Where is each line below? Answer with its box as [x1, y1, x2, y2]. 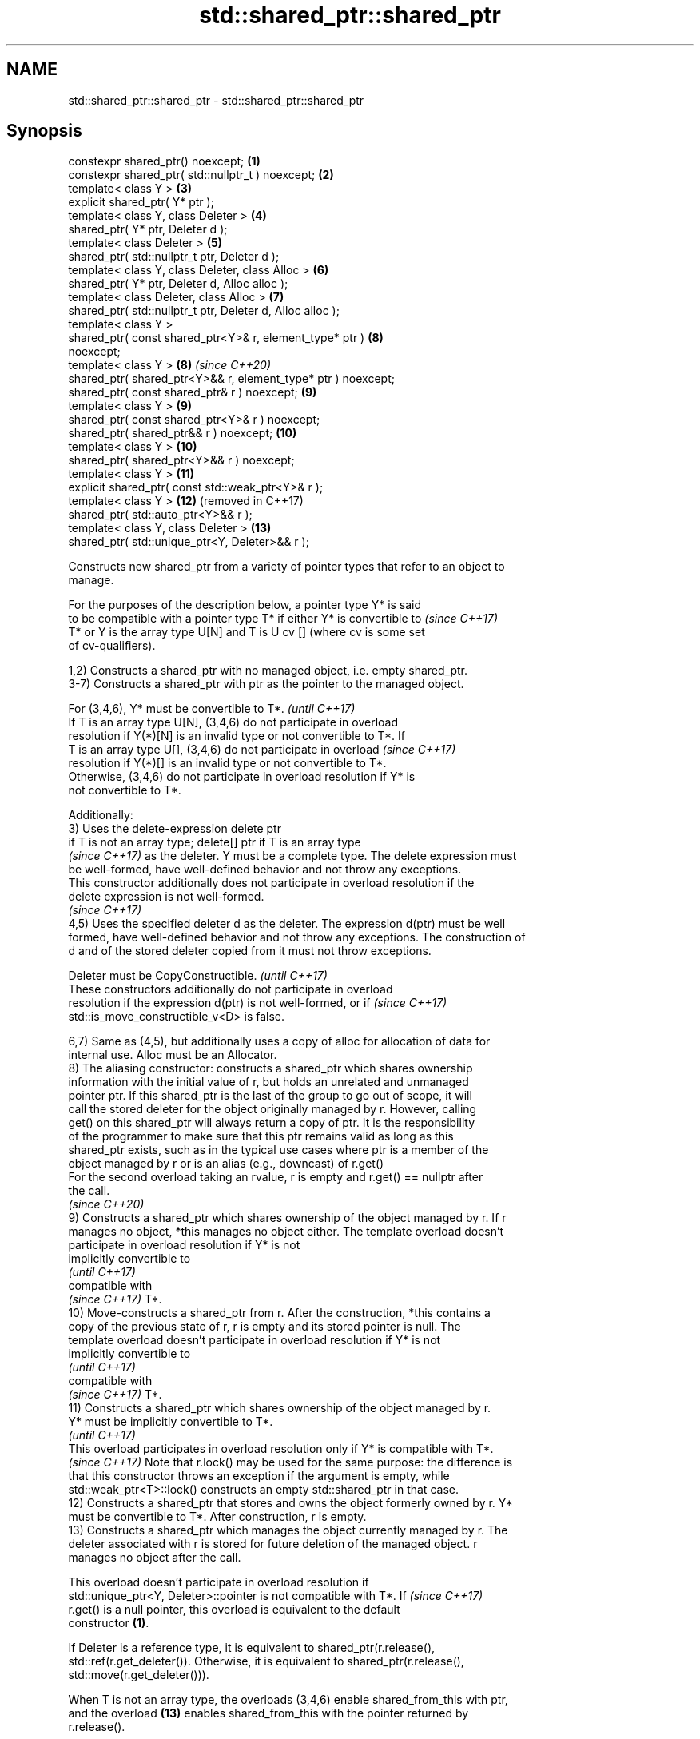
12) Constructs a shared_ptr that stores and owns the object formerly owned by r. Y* [68, 1496, 513, 1510]
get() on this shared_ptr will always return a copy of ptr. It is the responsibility [68, 1116, 475, 1130]
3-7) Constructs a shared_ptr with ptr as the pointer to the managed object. [68, 677, 464, 691]
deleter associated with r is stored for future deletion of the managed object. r [68, 1537, 478, 1551]
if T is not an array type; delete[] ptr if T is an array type [68, 835, 361, 850]
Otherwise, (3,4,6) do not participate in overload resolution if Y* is [68, 770, 416, 784]
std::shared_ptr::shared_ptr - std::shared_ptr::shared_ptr [68, 93, 364, 107]
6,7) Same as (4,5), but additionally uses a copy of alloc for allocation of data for [68, 1034, 491, 1049]
